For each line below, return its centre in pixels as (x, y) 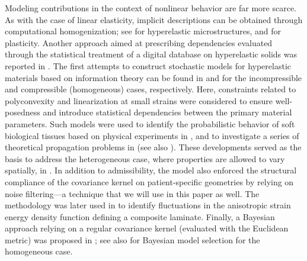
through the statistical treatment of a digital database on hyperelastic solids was (151, 54)
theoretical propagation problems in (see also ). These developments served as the (153, 147)
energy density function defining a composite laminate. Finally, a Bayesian (140, 216)
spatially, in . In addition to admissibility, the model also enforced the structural (151, 170)
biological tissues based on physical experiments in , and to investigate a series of (152, 135)
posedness (23, 112)
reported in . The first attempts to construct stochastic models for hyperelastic (148, 65)
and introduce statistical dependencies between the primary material (167, 112)
